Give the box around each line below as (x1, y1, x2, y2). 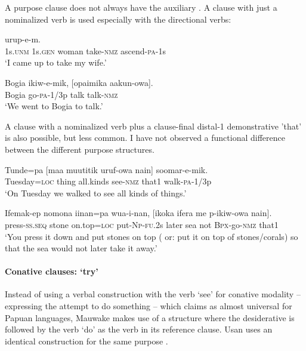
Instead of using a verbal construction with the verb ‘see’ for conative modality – (5, 288, 301, 300)
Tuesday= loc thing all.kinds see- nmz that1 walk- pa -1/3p (5, 175, 212, 187)
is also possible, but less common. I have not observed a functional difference (5, 131, 285, 144)
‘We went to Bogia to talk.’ (5, 100, 103, 112)
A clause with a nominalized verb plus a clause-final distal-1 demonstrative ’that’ (5, 119, 302, 132)
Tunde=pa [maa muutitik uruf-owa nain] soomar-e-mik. (5, 163, 208, 176)
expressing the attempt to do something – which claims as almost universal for (5, 300, 292, 312)
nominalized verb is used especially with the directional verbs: (5, 13, 231, 25)
